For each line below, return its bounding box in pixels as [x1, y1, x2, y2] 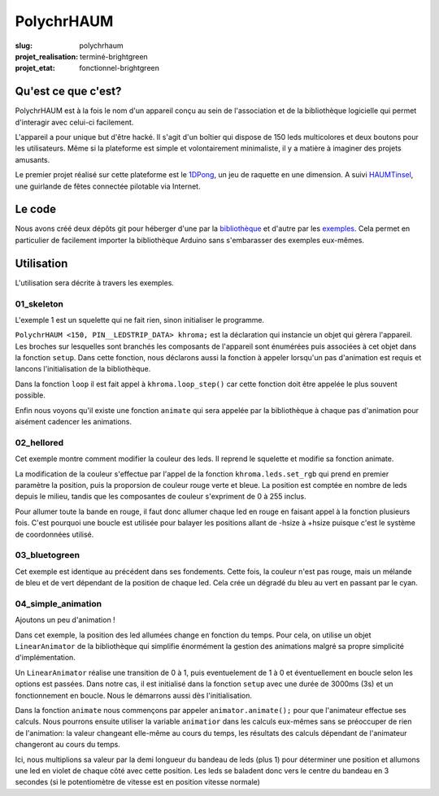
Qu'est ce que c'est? [15, 85, 122, 98]
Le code [15, 202, 57, 216]
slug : [15, 41, 33, 50]
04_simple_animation [15, 598, 102, 609]
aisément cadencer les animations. [15, 417, 132, 427]
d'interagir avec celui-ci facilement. [15, 117, 134, 127]
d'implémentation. [15, 653, 76, 663]
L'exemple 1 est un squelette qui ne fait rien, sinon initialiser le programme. [15, 315, 265, 324]
